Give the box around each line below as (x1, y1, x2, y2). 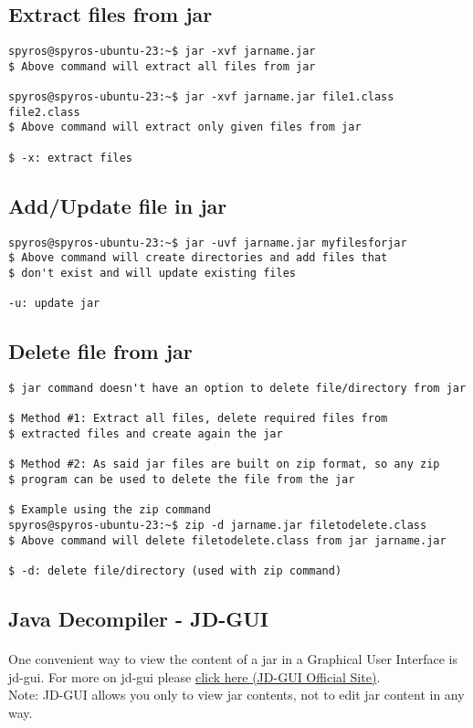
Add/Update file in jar (8, 191, 227, 219)
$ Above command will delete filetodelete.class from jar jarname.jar (8, 533, 447, 547)
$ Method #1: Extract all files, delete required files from (8, 412, 388, 426)
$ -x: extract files (8, 151, 133, 164)
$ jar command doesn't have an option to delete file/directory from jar (8, 382, 467, 396)
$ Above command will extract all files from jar (8, 59, 316, 73)
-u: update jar (8, 297, 100, 311)
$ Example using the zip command (8, 503, 211, 517)
